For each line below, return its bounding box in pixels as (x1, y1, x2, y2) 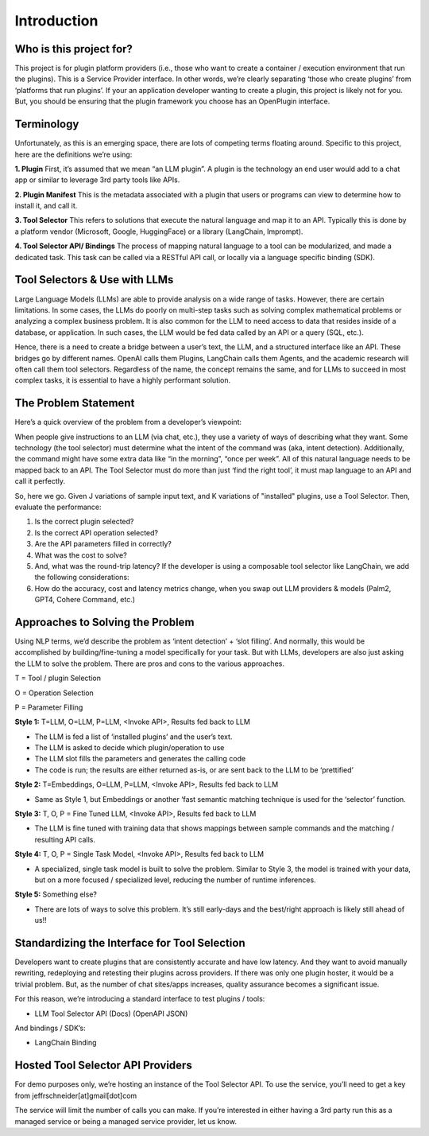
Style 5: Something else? (14, 889, 97, 899)
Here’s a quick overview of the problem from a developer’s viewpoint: (14, 418, 242, 427)
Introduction (14, 12, 99, 29)
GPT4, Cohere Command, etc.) (34, 595, 135, 605)
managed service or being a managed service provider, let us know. (14, 1116, 238, 1126)
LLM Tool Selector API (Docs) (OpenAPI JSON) (34, 1009, 188, 1018)
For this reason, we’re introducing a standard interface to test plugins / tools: (14, 994, 265, 1004)
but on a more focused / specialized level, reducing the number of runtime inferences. (34, 875, 317, 885)
